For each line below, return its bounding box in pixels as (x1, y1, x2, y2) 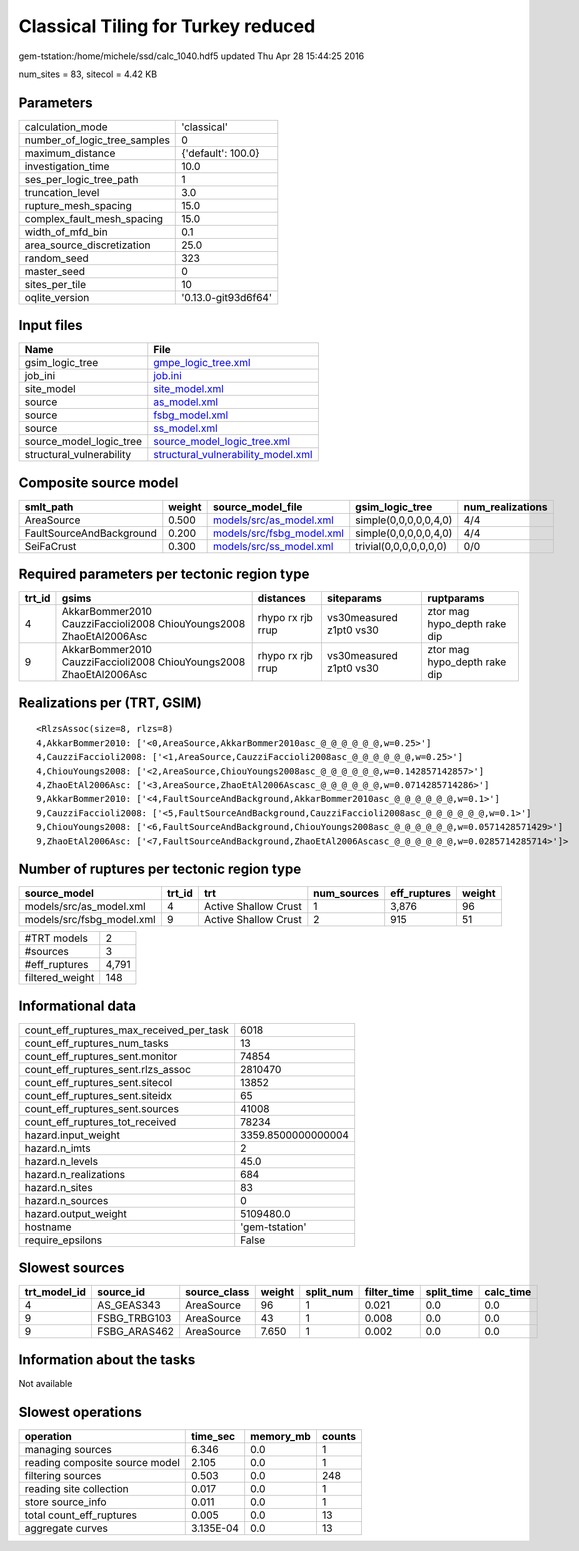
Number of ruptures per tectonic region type (18, 861, 302, 878)
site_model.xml (153, 382, 224, 396)
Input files (18, 317, 84, 334)
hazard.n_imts (24, 1141, 91, 1155)
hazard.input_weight (24, 1128, 120, 1142)
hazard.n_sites (24, 1180, 94, 1194)
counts (321, 1429, 357, 1443)
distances (257, 591, 307, 605)
